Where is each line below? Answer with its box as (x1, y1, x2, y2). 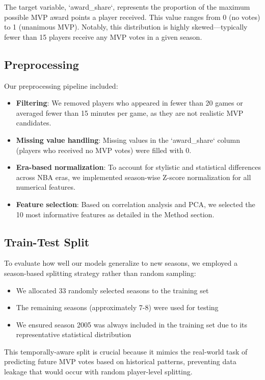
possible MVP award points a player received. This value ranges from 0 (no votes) (4, 11, 260, 22)
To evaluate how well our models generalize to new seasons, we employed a (4, 258, 238, 268)
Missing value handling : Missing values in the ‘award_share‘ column (16, 134, 240, 145)
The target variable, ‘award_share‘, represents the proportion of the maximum (4, 2, 250, 12)
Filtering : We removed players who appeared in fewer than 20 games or (16, 97, 243, 108)
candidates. (16, 117, 51, 128)
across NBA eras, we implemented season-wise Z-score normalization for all (16, 171, 251, 182)
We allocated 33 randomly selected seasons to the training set (16, 285, 209, 295)
